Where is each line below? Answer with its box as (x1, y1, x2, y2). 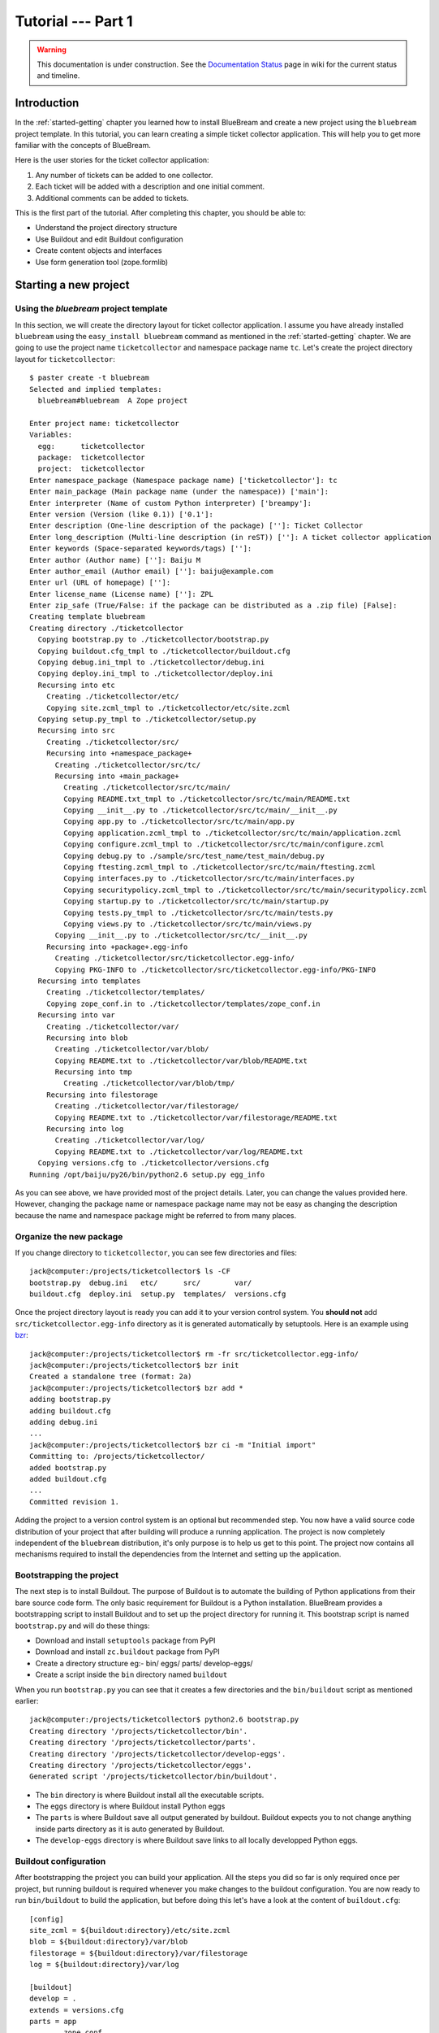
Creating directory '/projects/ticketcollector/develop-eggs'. (29, 1749, 286, 1758)
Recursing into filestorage (45, 1090, 158, 1099)
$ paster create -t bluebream (29, 373, 150, 382)
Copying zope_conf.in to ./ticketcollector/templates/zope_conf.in (45, 999, 321, 1008)
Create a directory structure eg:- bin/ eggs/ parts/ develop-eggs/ (35, 1658, 253, 1668)
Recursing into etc (37, 680, 115, 690)
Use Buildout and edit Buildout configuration (35, 234, 184, 244)
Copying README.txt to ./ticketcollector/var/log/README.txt (54, 1147, 303, 1156)
